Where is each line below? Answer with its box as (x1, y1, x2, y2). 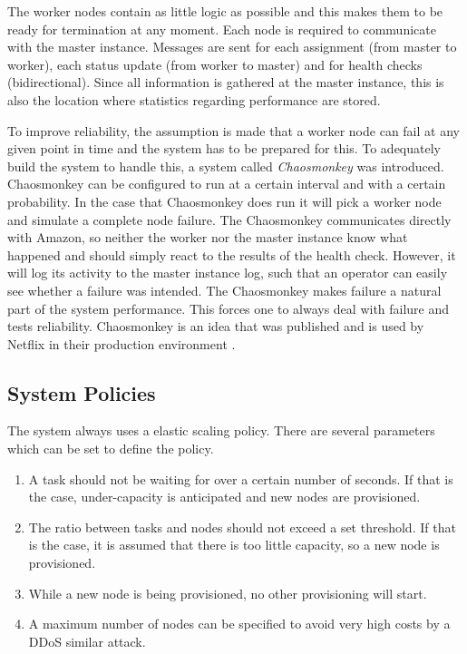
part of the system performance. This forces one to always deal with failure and (7, 298, 450, 317)
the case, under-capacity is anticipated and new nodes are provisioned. (28, 487, 421, 506)
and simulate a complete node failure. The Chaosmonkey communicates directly (7, 210, 452, 229)
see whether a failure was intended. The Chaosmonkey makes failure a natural (7, 280, 442, 299)
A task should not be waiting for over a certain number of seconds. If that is (28, 469, 453, 488)
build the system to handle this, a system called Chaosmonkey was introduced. (7, 156, 444, 175)
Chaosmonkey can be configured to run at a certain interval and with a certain (7, 174, 446, 193)
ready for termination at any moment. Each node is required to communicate (7, 19, 436, 38)
